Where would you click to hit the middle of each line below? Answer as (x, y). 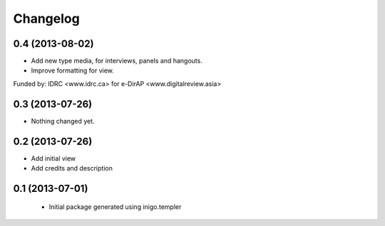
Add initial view (53, 158)
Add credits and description (72, 168)
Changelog (46, 18)
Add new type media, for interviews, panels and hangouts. (117, 61)
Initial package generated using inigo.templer (115, 207)
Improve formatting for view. (72, 70)
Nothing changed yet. (63, 121)
